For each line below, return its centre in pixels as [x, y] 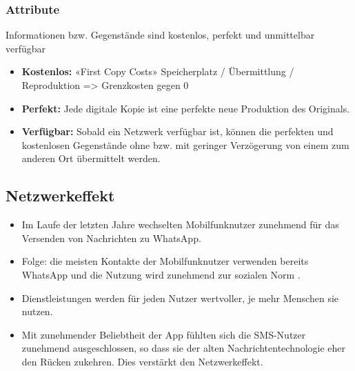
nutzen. [37, 311]
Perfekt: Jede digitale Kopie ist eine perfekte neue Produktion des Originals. [186, 108]
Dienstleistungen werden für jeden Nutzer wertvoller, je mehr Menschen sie [180, 298]
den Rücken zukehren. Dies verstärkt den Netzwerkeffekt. [142, 361]
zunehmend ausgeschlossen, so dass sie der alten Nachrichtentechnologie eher [184, 348]
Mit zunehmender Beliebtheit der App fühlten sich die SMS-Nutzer [164, 334]
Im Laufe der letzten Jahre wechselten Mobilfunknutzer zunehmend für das [180, 224]
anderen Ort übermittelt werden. [91, 158]
